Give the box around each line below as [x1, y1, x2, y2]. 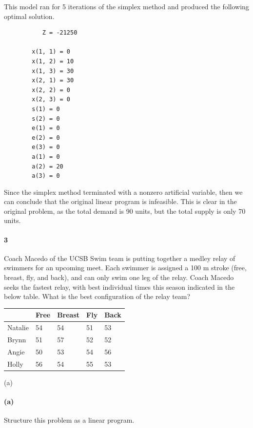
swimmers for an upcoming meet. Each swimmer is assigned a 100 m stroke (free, [4, 262, 247, 273]
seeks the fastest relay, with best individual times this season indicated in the [4, 281, 235, 292]
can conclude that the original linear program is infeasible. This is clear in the [4, 196, 237, 206]
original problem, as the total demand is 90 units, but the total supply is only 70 [4, 205, 246, 216]
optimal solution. [4, 11, 55, 21]
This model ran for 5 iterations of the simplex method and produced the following [4, 1, 249, 11]
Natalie [7, 322, 29, 333]
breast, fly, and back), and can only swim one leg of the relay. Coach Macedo [4, 272, 234, 282]
